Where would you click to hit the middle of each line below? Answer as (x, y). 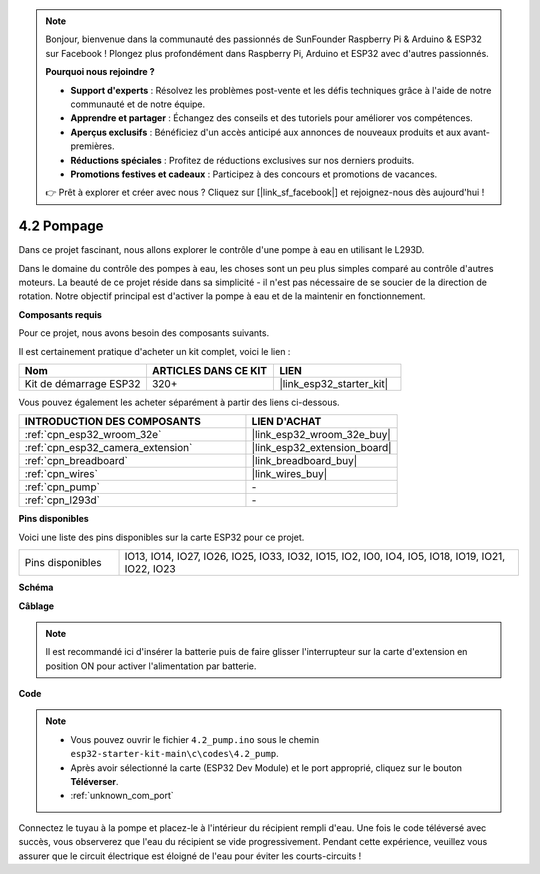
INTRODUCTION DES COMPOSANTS (113, 422)
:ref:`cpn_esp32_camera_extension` (108, 448)
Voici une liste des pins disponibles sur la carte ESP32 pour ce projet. (161, 537)
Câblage (36, 606)
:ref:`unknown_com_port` (122, 796)
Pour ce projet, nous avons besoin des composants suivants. (144, 333)
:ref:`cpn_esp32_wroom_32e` (93, 435)
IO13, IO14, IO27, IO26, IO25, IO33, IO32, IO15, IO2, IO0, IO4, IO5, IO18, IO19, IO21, (315, 557)
